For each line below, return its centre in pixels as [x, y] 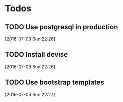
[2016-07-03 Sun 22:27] [30, 94]
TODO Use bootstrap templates [55, 83]
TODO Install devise [37, 55]
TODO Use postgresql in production [62, 27]
